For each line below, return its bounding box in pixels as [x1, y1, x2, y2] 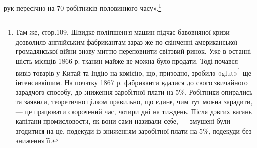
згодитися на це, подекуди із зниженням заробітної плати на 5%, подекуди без [15, 125, 252, 136]
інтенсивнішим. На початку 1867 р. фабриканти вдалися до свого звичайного [15, 77, 248, 87]
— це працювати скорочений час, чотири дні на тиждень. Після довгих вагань [15, 106, 252, 116]
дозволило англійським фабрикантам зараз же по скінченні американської [15, 36, 238, 47]
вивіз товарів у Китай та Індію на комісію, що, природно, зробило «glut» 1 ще [15, 66, 252, 78]
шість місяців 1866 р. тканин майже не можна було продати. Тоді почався [15, 56, 238, 66]
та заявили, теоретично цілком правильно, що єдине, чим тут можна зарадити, [15, 97, 253, 107]
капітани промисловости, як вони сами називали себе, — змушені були [15, 116, 230, 126]
